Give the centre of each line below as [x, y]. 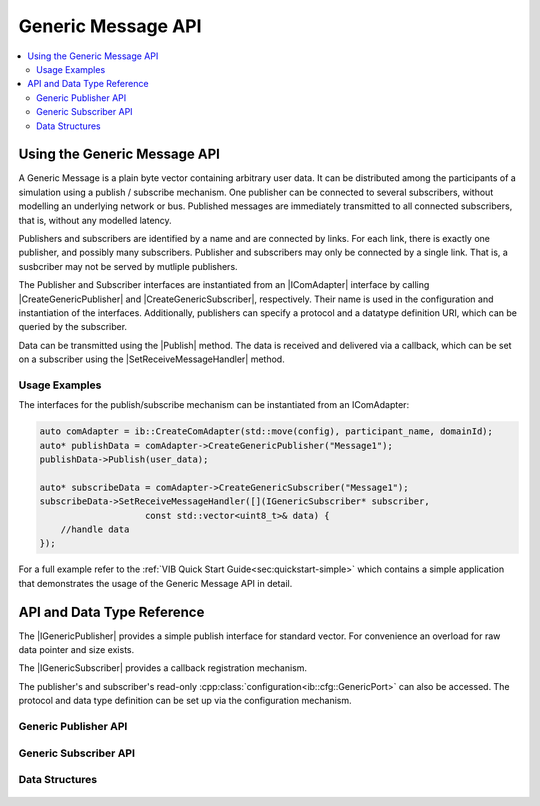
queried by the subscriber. [73, 327]
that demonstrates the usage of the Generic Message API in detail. [155, 583]
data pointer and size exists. [76, 650]
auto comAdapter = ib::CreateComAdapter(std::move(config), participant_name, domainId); [266, 431]
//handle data [95, 529]
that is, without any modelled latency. [95, 220]
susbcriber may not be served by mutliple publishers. [128, 266]
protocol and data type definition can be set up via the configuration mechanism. [185, 701]
